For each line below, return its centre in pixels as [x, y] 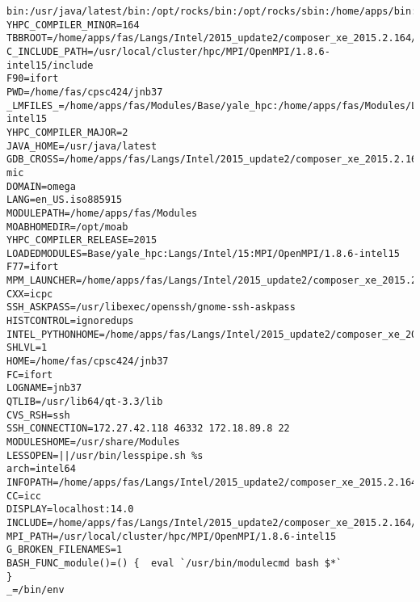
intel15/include [50, 65]
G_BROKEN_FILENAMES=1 [65, 550]
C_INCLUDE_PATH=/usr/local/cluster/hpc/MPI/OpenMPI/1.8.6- [168, 51]
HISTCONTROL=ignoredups [70, 321]
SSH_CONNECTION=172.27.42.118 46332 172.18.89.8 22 [148, 429]
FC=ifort [30, 375]
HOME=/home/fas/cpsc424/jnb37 [88, 362]
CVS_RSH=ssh [38, 415]
